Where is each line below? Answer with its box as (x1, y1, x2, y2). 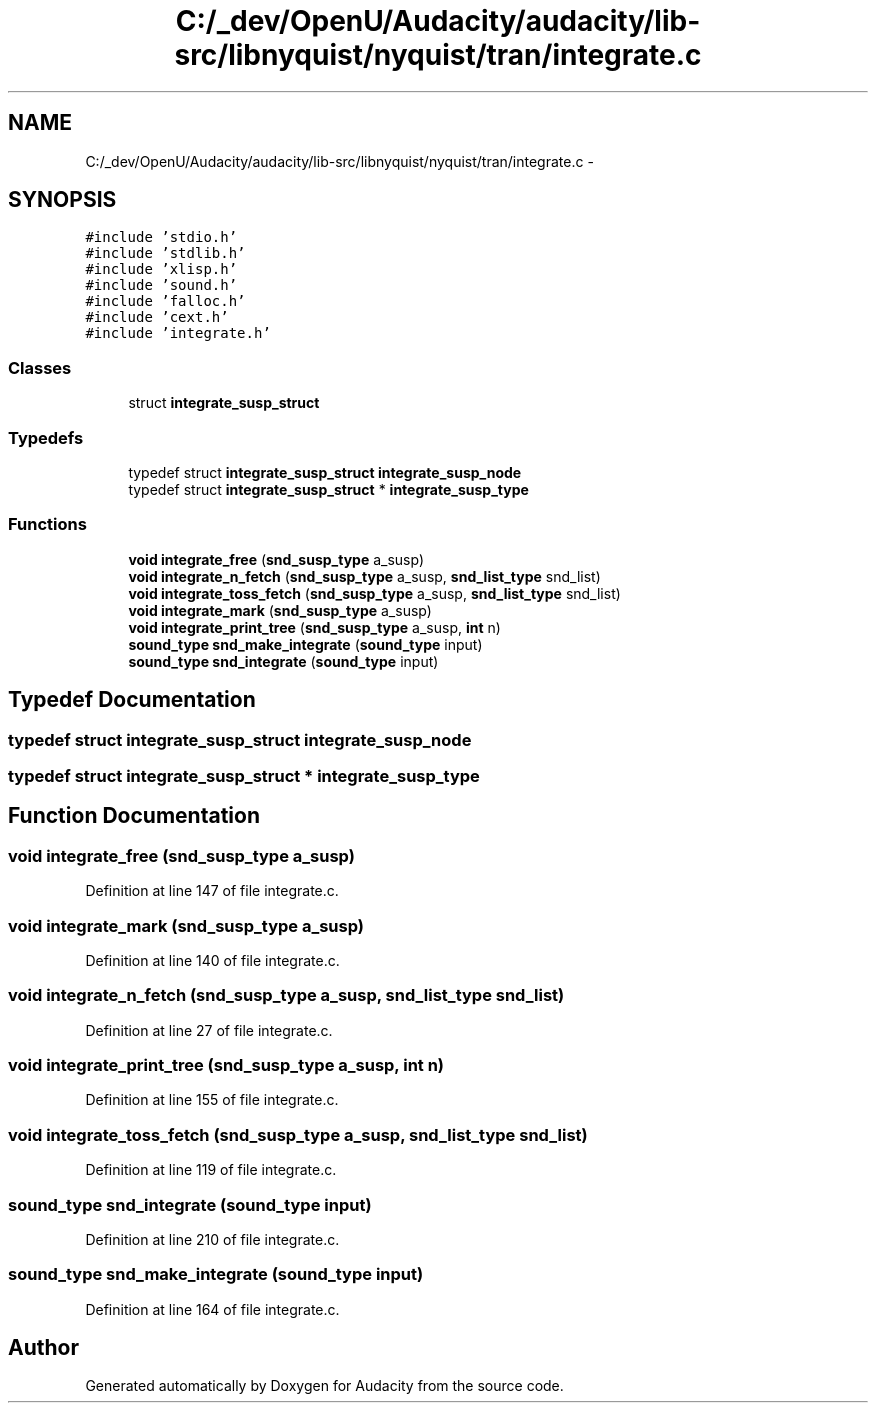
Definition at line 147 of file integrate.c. (85, 882, 339, 900)
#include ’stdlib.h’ (85, 245, 246, 262)
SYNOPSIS (8, 187, 117, 213)
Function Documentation (8, 803, 260, 829)
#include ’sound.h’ (85, 277, 238, 294)
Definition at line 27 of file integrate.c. (85, 1021, 333, 1039)
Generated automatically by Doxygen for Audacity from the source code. (85, 1377, 564, 1395)
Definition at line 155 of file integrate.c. (85, 1091, 339, 1109)
